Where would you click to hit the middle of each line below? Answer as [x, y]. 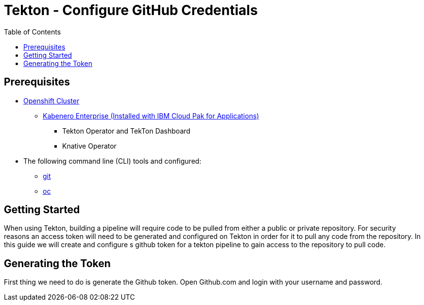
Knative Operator [89, 146]
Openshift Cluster [51, 101]
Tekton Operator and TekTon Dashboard [126, 131]
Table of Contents [33, 32]
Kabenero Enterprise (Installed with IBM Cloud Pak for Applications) [151, 116]
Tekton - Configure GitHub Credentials [131, 10]
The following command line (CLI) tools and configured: [112, 161]
